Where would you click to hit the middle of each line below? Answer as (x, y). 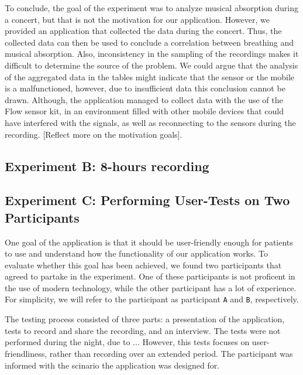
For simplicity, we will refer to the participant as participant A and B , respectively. (152, 299)
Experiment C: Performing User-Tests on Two (147, 200)
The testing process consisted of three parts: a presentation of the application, (145, 319)
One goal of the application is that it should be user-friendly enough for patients (149, 242)
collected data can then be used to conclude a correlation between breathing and (149, 42)
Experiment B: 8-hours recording (107, 166)
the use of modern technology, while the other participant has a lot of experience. (151, 287)
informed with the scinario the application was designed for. (112, 365)
